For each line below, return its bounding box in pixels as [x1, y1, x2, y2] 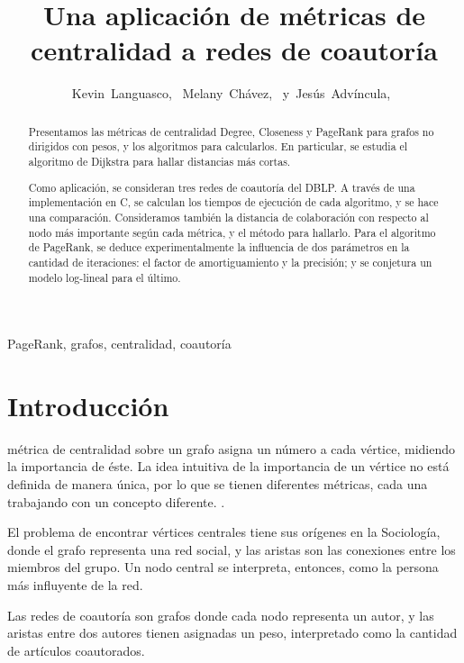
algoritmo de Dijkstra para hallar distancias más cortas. [28, 154, 291, 169]
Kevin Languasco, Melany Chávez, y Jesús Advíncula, [71, 84, 391, 103]
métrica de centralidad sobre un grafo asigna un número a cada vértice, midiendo [7, 439, 455, 458]
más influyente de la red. [7, 576, 143, 595]
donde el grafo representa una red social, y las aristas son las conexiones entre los [7, 540, 456, 559]
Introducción [7, 386, 169, 423]
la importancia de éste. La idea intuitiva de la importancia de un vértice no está [7, 457, 450, 476]
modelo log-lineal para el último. [28, 269, 181, 285]
